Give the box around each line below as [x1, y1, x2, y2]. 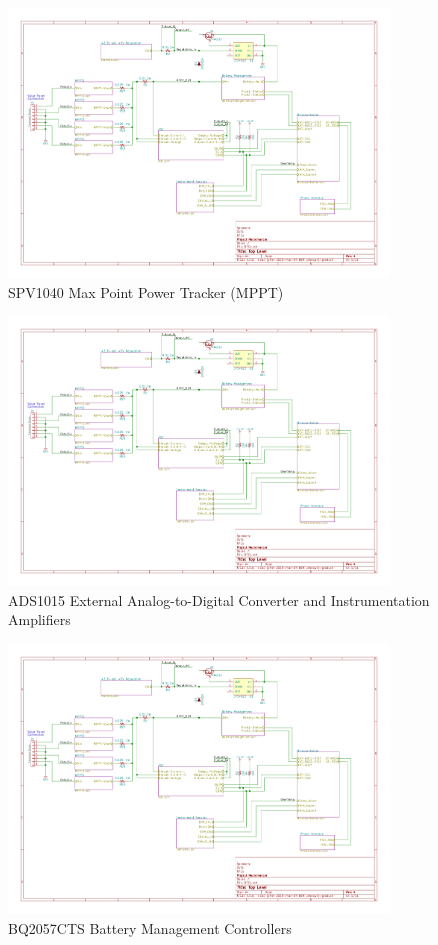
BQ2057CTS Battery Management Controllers [8, 917, 292, 938]
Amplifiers [8, 609, 71, 630]
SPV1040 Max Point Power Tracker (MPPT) [8, 281, 284, 302]
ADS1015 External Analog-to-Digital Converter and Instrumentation [8, 589, 430, 610]
